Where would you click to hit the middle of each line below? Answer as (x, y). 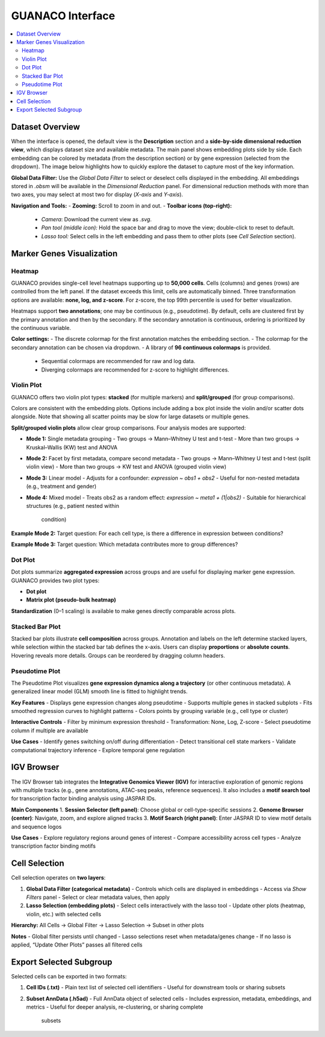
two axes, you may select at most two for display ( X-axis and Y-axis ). (97, 195)
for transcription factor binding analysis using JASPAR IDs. (84, 799)
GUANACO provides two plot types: (55, 580)
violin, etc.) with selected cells (64, 914)
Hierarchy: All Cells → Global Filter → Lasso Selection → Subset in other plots (107, 925)
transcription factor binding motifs (54, 846)
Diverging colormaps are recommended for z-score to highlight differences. (135, 369)
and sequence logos (36, 826)
